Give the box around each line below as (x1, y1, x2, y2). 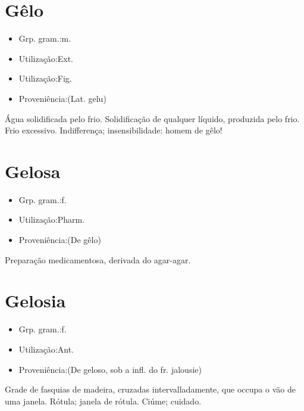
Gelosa (5, 158, 61, 183)
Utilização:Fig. (18, 72, 72, 85)
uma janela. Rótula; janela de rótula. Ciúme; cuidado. (5, 394, 202, 407)
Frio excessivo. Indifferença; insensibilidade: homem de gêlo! (5, 124, 222, 136)
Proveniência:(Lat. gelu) (18, 92, 106, 104)
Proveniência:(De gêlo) (18, 233, 101, 245)
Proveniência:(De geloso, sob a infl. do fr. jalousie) (18, 363, 202, 375)
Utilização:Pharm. (18, 213, 85, 226)
